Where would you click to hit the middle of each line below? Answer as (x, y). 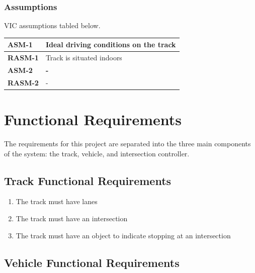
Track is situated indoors (84, 58)
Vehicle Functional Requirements (92, 262)
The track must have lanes (57, 201)
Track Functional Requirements (88, 180)
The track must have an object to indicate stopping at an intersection (123, 235)
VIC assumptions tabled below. (52, 25)
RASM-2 (23, 82)
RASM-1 (23, 58)
